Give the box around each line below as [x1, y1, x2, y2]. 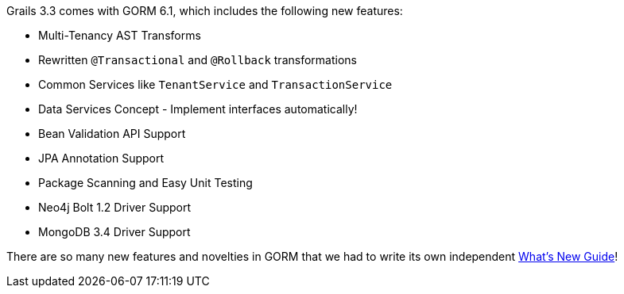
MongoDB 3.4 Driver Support [38, 225, 191, 239]
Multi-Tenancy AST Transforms [38, 29, 201, 42]
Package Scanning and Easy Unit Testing [38, 176, 253, 189]
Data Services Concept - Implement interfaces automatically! [38, 102, 358, 116]
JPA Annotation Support [38, 151, 165, 165]
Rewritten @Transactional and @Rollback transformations [38, 53, 357, 67]
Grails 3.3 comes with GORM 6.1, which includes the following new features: [6, 4, 403, 17]
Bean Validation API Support [38, 127, 186, 140]
